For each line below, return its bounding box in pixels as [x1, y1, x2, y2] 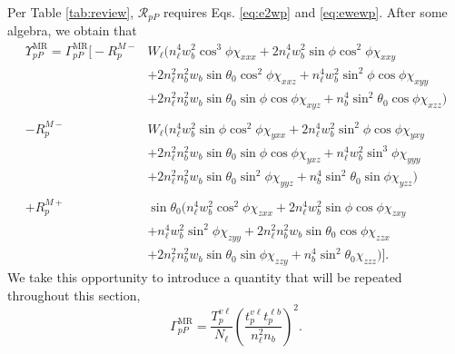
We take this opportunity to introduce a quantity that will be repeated [7, 268, 402, 287]
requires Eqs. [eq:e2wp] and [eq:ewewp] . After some [163, 3, 448, 21]
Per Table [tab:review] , [7, 3, 134, 21]
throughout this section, [7, 285, 141, 304]
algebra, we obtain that [7, 21, 137, 40]
